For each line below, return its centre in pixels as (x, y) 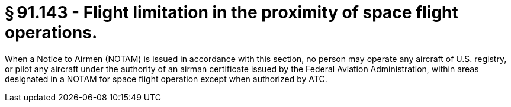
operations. (51, 33)
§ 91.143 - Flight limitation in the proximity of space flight (232, 12)
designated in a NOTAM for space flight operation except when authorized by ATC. (166, 79)
